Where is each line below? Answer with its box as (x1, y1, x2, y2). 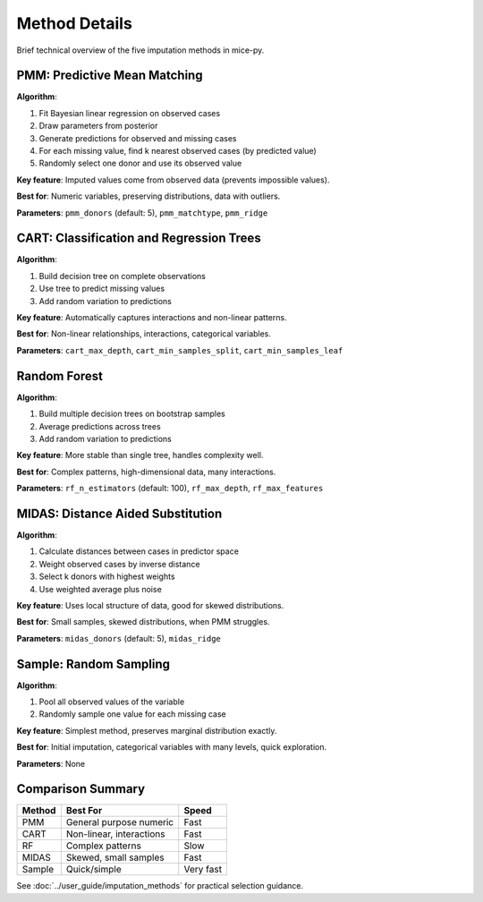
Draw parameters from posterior (38, 121, 158, 132)
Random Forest (16, 368, 103, 384)
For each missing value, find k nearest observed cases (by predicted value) (38, 146, 317, 157)
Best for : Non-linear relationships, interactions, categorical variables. (16, 328, 272, 339)
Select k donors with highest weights (38, 571, 175, 582)
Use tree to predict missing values (38, 283, 165, 294)
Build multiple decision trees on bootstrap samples (38, 408, 225, 420)
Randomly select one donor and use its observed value (38, 157, 242, 169)
